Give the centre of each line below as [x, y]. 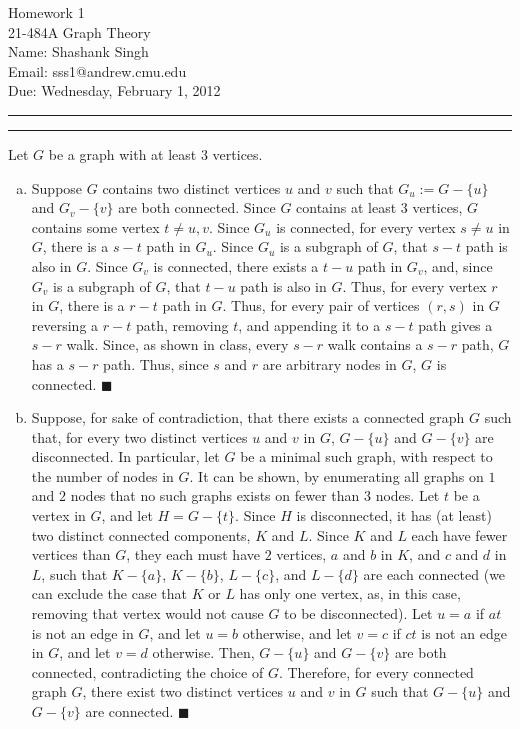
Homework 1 [46, 12]
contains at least [346, 207]
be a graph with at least [122, 153]
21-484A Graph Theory [79, 31]
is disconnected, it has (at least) [394, 515]
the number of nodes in [102, 475]
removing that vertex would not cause [147, 613]
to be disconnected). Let [358, 613]
